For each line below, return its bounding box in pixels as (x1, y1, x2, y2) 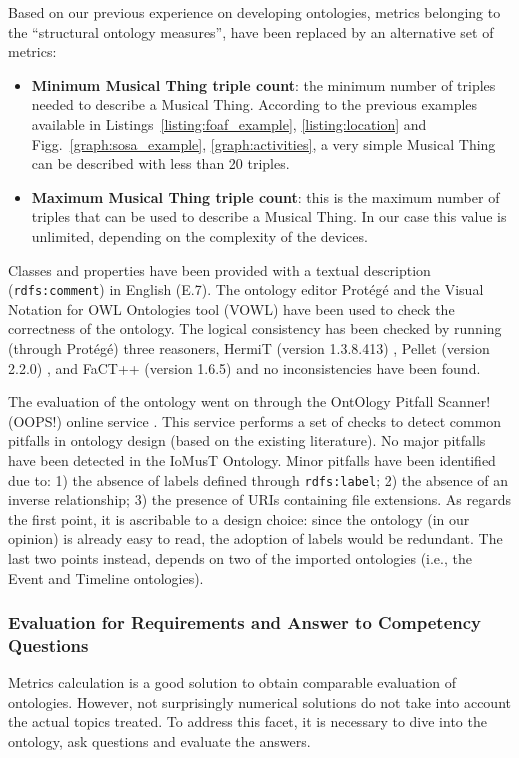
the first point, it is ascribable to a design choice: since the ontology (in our (8, 508, 470, 529)
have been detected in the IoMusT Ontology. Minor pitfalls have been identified (8, 449, 496, 470)
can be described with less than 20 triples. (31, 153, 290, 174)
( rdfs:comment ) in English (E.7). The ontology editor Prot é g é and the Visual (8, 279, 484, 300)
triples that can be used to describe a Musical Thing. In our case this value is (31, 206, 507, 227)
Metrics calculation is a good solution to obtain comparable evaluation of (8, 672, 456, 693)
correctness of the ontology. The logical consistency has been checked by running (8, 318, 502, 339)
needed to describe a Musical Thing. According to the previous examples (31, 94, 478, 115)
